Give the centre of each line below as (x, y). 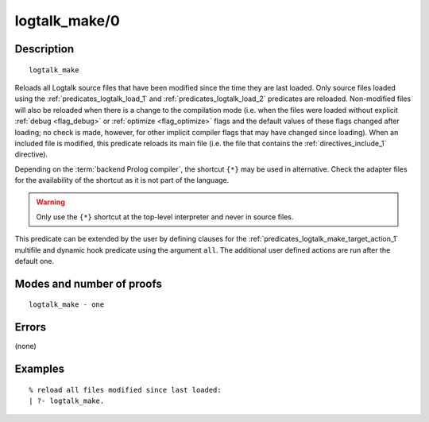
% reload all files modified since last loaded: (125, 390)
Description (44, 49)
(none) (26, 347)
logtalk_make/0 (68, 21)
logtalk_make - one (67, 305)
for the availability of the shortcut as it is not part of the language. (122, 180)
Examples (40, 369)
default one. (35, 261)
